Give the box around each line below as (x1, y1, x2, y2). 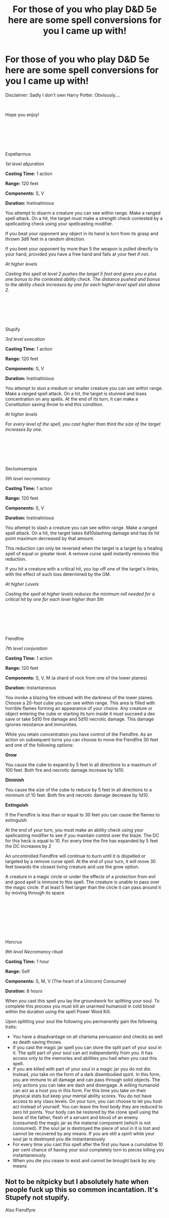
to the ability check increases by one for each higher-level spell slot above (5, 281, 160, 288)
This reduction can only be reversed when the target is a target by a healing (5, 545, 163, 551)
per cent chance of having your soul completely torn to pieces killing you (12, 1147, 164, 1153)
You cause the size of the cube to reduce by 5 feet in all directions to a (5, 786, 152, 793)
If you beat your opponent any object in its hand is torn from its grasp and (5, 230, 158, 236)
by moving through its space (5, 889, 65, 895)
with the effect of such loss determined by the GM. (5, 571, 111, 577)
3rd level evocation (5, 336, 45, 342)
